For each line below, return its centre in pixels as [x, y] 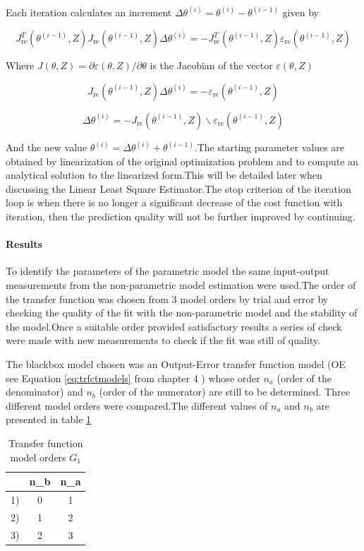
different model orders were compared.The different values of [137, 405]
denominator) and [44, 392]
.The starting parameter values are [269, 147]
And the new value [47, 147]
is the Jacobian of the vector [211, 65]
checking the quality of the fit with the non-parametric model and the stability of [182, 313]
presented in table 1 [49, 419]
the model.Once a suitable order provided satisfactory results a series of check [174, 326]
